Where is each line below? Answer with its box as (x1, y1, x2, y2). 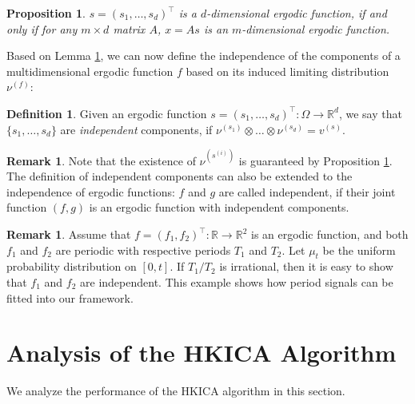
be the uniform (322, 241, 396, 258)
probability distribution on (6, 258, 137, 275)
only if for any (6, 20, 78, 37)
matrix (113, 20, 146, 37)
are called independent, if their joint (218, 183, 396, 200)
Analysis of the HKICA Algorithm (6, 336, 397, 369)
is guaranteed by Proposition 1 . (238, 152, 393, 168)
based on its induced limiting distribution (186, 62, 389, 79)
